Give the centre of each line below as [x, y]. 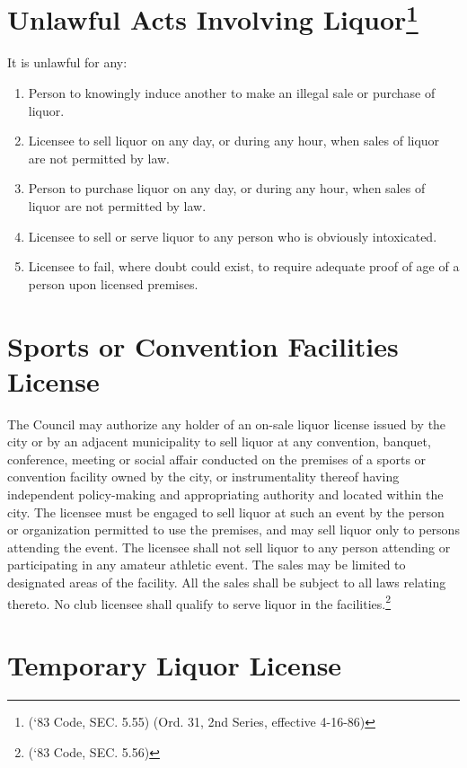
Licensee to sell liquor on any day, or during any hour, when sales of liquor [234, 141]
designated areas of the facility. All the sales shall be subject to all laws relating [227, 583]
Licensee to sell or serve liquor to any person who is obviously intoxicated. [233, 236]
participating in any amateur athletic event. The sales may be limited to [207, 565]
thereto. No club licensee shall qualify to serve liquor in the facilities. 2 [199, 602]
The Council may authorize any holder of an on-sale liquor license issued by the [227, 424]
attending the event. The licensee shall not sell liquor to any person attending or [229, 547]
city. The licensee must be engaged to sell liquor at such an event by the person [226, 512]
